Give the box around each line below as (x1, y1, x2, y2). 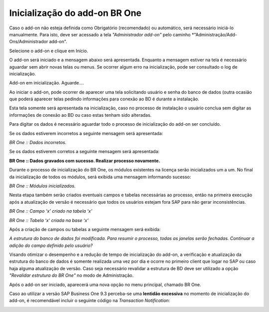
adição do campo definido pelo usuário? (9, 242, 93, 248)
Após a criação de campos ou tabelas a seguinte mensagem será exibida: (9, 226, 161, 232)
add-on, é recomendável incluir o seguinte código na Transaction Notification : (9, 298, 170, 304)
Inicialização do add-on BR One (9, 7, 142, 18)
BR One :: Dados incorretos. (9, 140, 67, 146)
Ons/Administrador (9, 39, 48, 45)
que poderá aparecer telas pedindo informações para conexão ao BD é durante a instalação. (9, 96, 199, 102)
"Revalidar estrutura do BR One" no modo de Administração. (9, 272, 134, 278)
